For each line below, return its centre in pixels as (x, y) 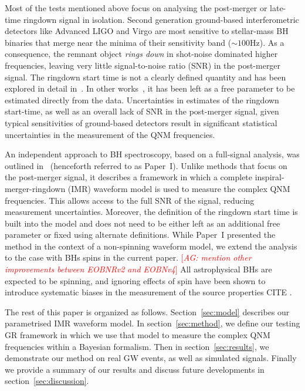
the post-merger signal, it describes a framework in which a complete (129, 177)
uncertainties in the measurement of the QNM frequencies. (110, 134)
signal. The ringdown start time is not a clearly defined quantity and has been (145, 77)
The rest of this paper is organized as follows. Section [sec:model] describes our (147, 311)
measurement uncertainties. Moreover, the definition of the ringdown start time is (151, 212)
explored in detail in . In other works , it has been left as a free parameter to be (150, 88)
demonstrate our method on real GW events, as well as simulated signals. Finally (151, 358)
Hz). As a (267, 42)
